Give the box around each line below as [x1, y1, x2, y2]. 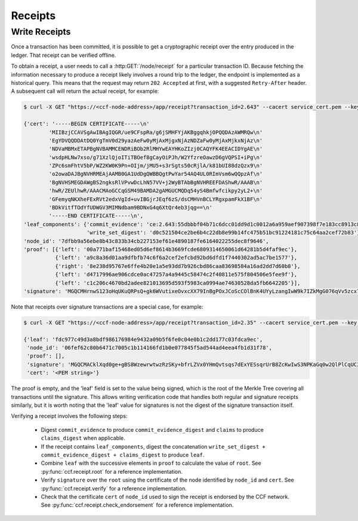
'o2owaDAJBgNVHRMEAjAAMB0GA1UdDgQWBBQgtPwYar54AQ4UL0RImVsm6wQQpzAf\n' [48, 170, 263, 178]
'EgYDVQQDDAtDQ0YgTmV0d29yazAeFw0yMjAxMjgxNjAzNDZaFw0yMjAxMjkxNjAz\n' [48, 137, 263, 144]
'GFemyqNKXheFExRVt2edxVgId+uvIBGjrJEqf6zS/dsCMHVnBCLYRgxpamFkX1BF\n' [48, 196, 263, 203]
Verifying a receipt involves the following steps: [11, 413, 128, 420]
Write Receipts [11, 26, 71, 37]
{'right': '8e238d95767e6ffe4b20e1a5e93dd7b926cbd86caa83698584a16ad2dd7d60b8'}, [54, 263, 301, 269]
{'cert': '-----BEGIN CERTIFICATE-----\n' [23, 120, 150, 127]
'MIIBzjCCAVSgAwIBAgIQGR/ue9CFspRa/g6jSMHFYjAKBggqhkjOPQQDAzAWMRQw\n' [48, 129, 263, 136]
